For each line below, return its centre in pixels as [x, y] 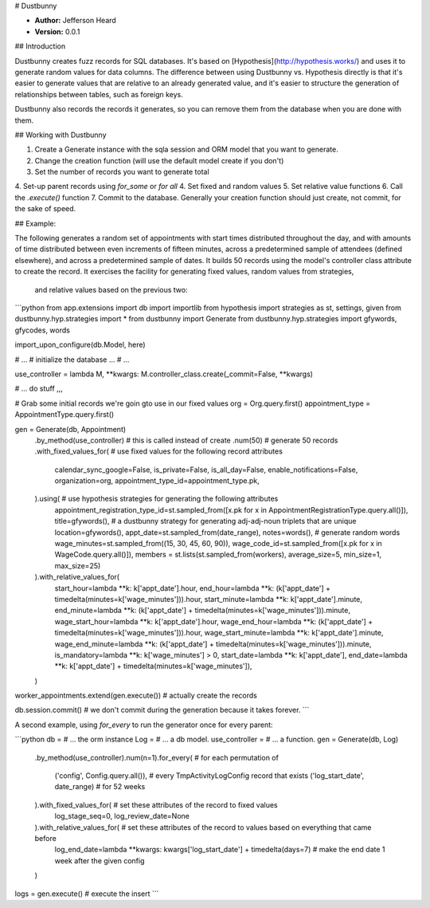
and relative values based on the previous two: [111, 289]
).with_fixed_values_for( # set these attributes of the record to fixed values [156, 804]
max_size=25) [78, 565]
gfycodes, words [43, 330]
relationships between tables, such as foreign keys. [99, 94]
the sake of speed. [45, 209]
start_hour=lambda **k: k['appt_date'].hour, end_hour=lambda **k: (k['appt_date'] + [192, 588]
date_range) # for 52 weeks [100, 787]
